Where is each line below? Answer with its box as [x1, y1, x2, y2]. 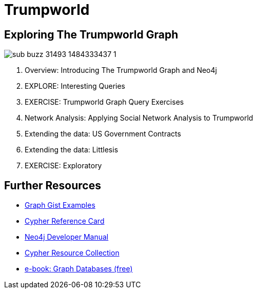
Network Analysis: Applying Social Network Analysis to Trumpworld [25, 113, 253, 123]
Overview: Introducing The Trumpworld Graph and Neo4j [25, 66, 217, 75]
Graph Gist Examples [25, 201, 95, 210]
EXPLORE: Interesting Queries [25, 82, 126, 91]
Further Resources [4, 179, 101, 192]
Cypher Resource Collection [25, 248, 120, 258]
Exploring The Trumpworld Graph [4, 28, 179, 41]
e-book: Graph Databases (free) [25, 264, 133, 274]
